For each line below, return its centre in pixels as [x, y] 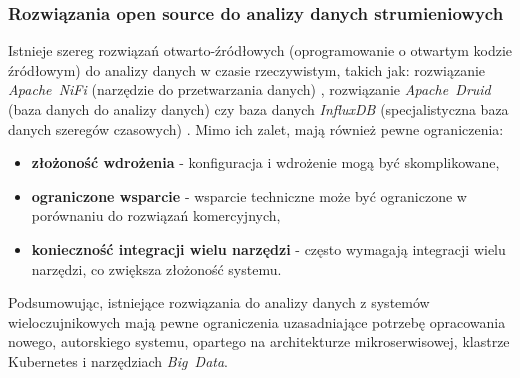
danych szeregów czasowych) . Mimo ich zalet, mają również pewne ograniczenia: [256, 128]
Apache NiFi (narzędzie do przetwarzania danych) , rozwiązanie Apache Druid [249, 89]
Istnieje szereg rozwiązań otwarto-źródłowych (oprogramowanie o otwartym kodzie [260, 50]
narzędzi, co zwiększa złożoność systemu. [156, 268]
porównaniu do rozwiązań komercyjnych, [156, 215]
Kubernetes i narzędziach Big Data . [118, 360]
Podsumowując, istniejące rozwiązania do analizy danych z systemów [219, 302]
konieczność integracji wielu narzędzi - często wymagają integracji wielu [268, 248]
